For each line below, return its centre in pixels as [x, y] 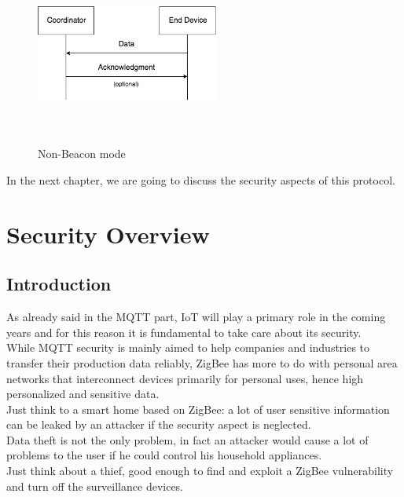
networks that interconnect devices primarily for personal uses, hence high [185, 378]
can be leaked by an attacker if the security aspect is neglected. [159, 424]
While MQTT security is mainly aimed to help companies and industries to [188, 347]
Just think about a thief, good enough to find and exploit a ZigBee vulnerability [200, 471]
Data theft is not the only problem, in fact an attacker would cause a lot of [187, 439]
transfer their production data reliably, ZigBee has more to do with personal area [202, 362]
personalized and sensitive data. [83, 394]
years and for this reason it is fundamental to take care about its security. [184, 332]
